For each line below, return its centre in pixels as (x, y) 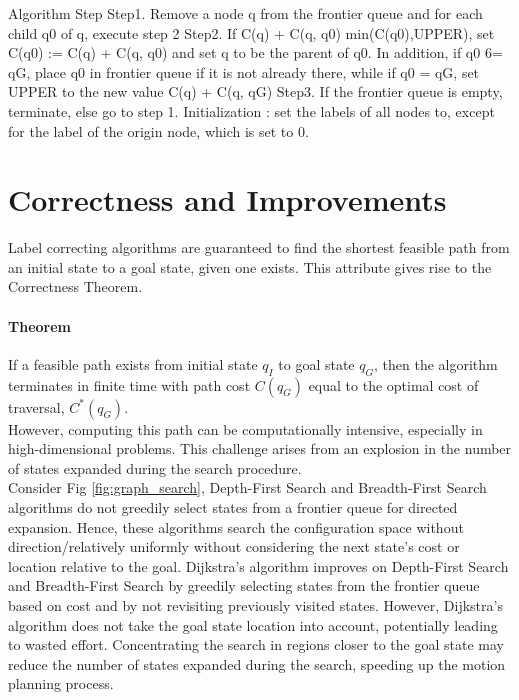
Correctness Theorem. (75, 286)
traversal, (36, 406)
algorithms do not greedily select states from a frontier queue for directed (233, 507)
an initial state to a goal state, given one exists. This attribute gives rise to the (250, 266)
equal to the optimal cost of (393, 384)
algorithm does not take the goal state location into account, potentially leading (253, 624)
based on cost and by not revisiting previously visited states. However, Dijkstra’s (255, 605)
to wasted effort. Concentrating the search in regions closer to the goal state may (256, 644)
